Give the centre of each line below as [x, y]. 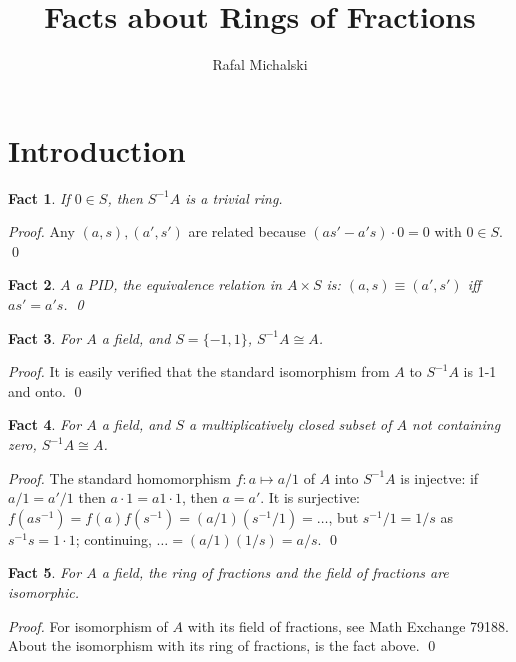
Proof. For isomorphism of [88, 625]
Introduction [97, 149]
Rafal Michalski [260, 64]
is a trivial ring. [234, 197]
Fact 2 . [32, 284]
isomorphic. [44, 591]
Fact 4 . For [45, 424]
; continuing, [113, 538]
